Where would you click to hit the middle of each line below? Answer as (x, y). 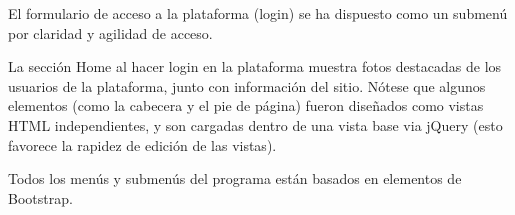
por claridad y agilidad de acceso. (110, 32)
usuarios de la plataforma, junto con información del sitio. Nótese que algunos (247, 85)
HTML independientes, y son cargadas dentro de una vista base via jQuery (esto (255, 124)
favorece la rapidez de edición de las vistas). (142, 144)
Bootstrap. (40, 197)
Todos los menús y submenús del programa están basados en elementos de (235, 178)
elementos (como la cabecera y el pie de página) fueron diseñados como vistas (246, 105)
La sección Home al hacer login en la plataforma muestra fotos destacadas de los (255, 66)
